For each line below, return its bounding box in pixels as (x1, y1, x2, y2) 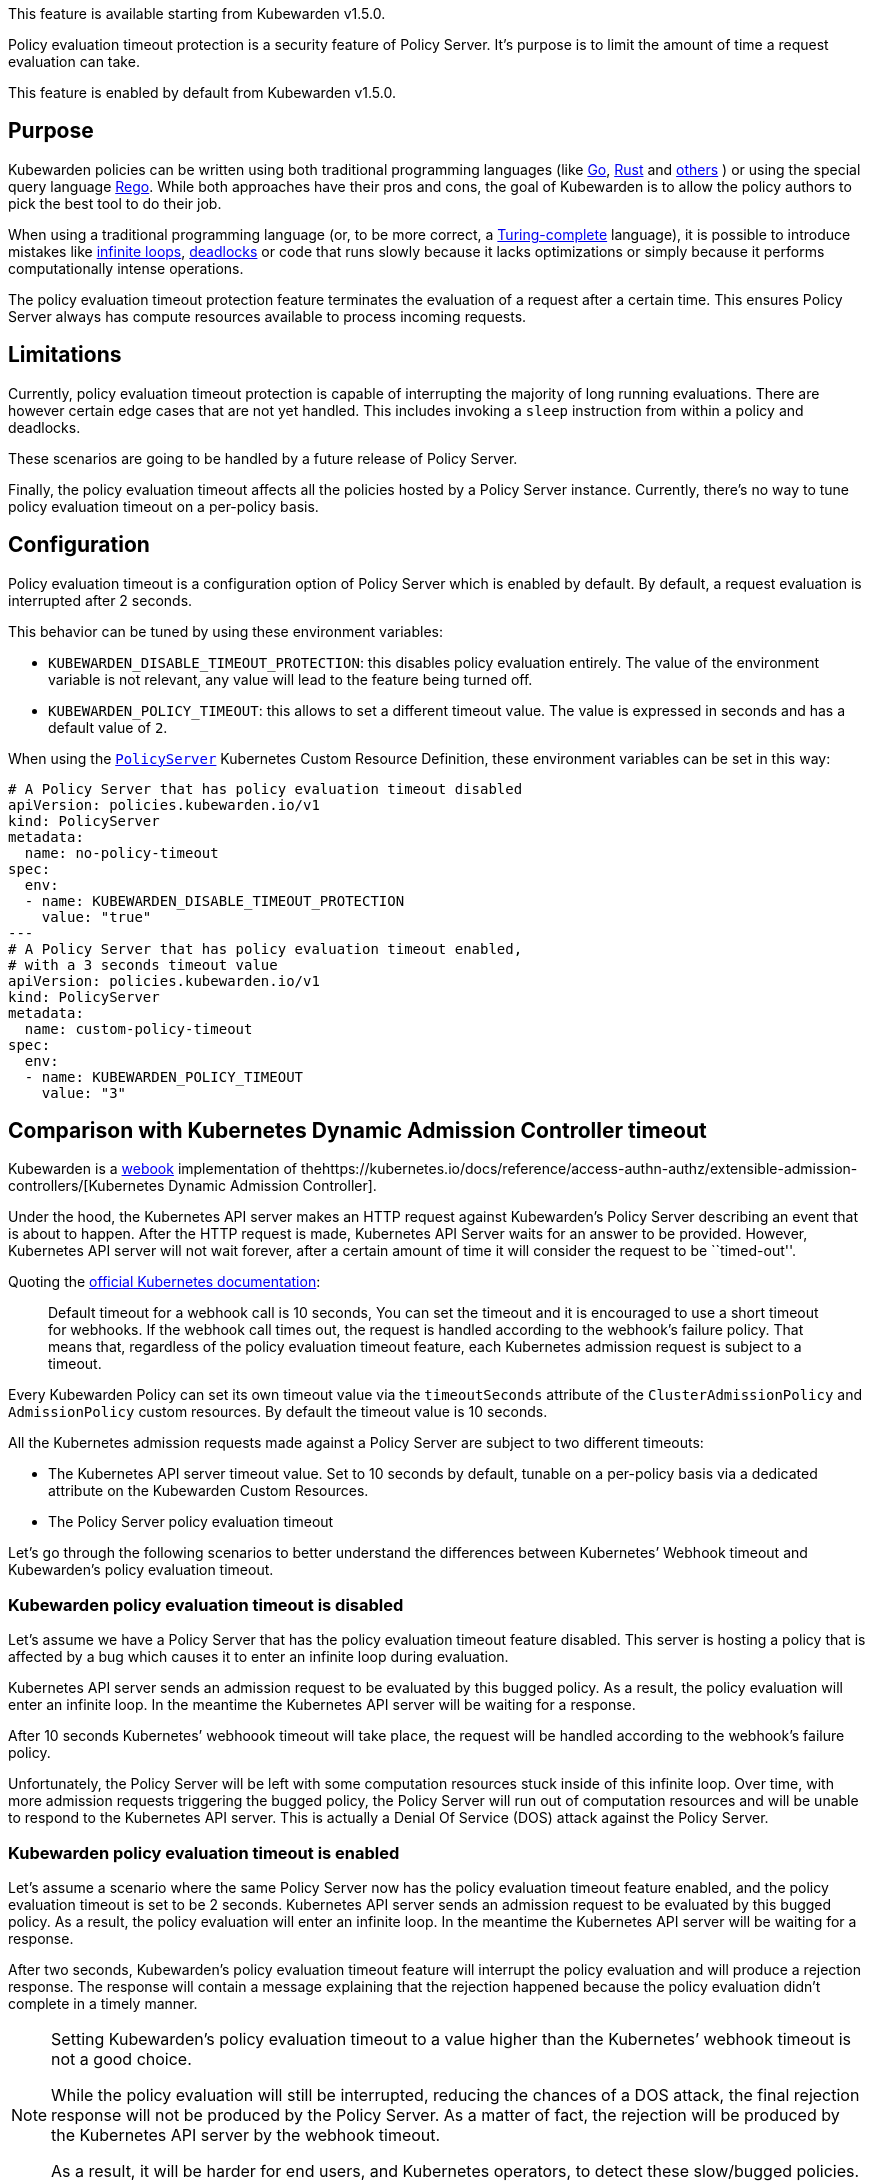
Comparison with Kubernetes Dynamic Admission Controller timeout (8, 1117, 707, 1143)
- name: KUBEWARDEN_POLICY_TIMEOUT (24, 1068, 304, 1085)
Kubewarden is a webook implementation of (8, 1160, 298, 1178)
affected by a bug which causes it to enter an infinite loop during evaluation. (8, 1648, 509, 1666)
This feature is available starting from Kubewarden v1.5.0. (8, 5, 386, 22)
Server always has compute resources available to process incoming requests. (8, 307, 527, 325)
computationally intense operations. (8, 259, 244, 277)
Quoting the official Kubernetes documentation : (8, 1273, 321, 1291)
